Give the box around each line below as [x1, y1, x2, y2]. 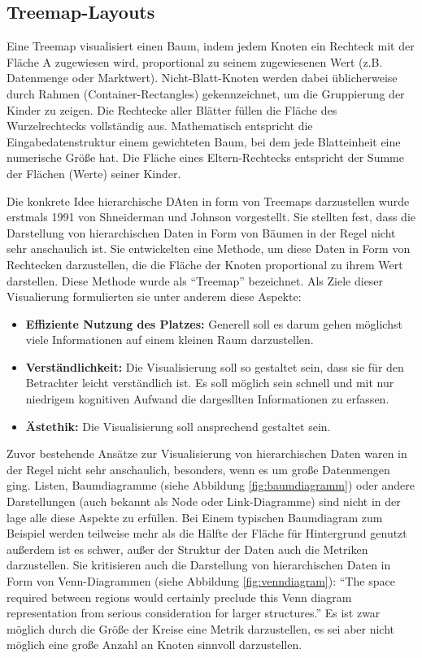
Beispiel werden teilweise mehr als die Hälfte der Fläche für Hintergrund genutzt [7, 525, 407, 542]
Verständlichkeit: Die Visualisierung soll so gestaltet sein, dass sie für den [25, 358, 404, 375]
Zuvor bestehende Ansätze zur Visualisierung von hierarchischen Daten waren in [7, 445, 407, 462]
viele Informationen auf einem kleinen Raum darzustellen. [25, 331, 314, 348]
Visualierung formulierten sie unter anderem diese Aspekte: [7, 288, 302, 305]
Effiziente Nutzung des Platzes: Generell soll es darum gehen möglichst [25, 315, 402, 332]
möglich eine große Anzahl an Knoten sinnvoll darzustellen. [7, 636, 302, 653]
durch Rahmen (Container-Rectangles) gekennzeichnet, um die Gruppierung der [7, 85, 405, 102]
